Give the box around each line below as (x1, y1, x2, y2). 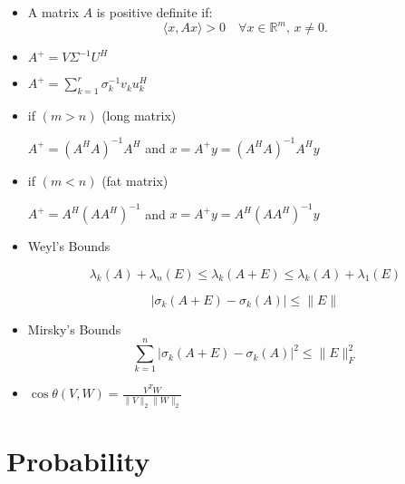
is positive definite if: (96, 3, 213, 21)
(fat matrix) (101, 170, 169, 189)
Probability (6, 441, 150, 479)
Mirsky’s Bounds (27, 319, 121, 338)
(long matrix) (101, 105, 177, 124)
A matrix (27, 3, 79, 21)
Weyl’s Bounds (27, 237, 111, 256)
